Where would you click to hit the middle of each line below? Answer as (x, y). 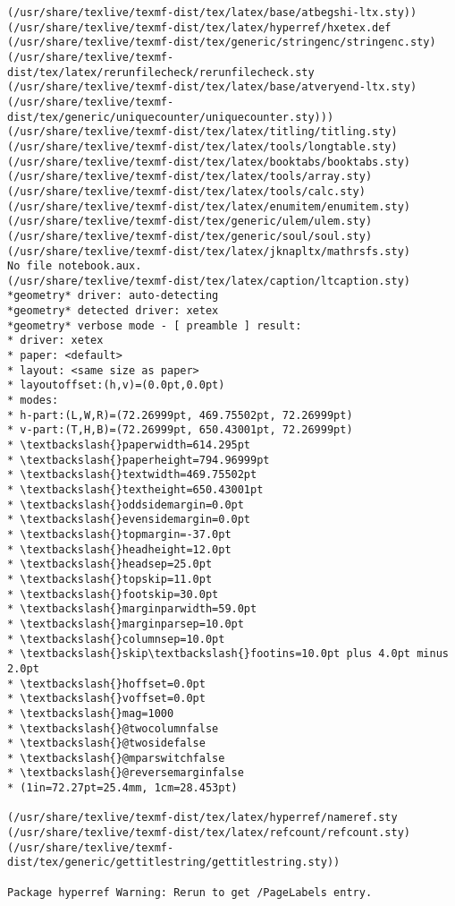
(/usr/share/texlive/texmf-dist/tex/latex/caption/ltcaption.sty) (209, 281)
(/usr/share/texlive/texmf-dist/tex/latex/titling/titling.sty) (202, 132)
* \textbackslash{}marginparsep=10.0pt (126, 624)
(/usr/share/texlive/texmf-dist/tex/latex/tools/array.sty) (190, 177)
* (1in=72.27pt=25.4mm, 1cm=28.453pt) (122, 788)
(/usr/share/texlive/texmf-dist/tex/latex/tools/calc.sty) (186, 191)
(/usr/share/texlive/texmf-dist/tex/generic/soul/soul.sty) (190, 236)
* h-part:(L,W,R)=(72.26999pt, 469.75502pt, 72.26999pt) (180, 415)
